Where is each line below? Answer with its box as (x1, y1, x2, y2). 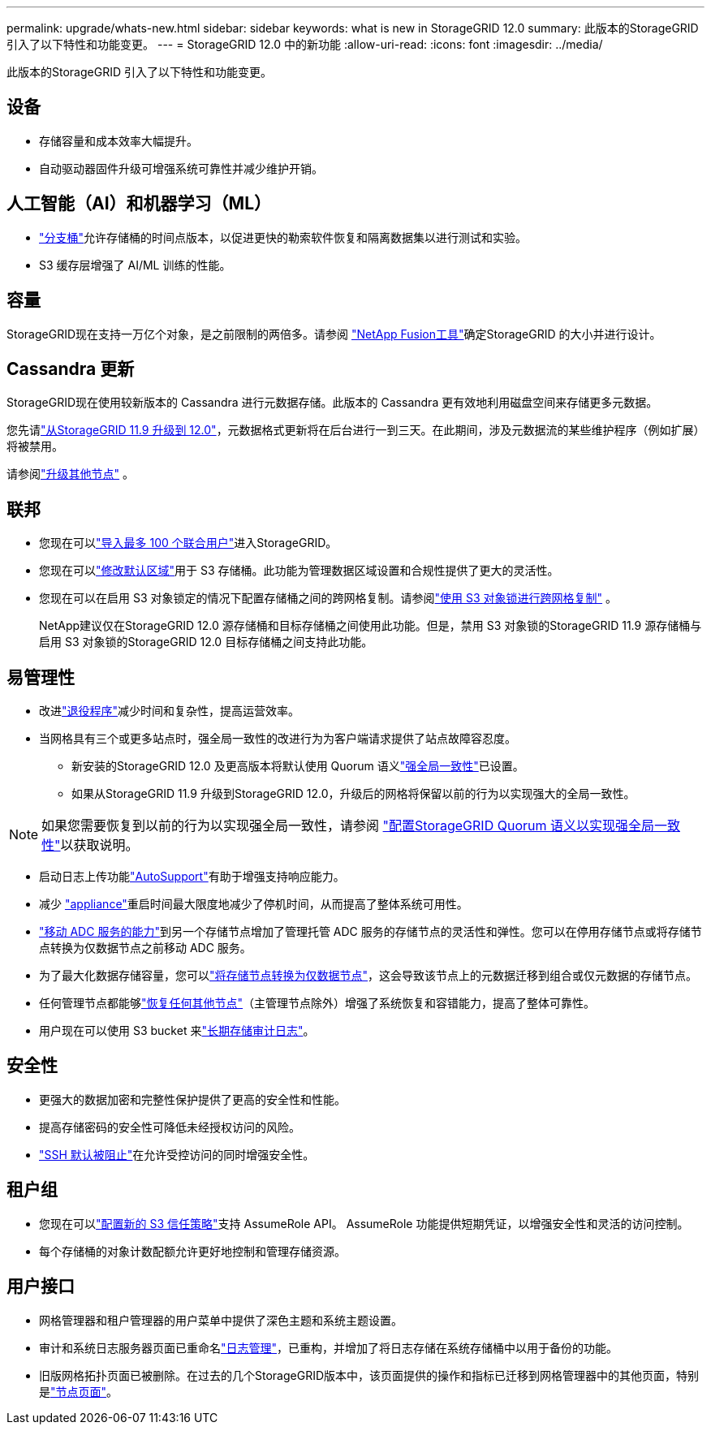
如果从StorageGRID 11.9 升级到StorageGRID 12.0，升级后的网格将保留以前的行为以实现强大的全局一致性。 (71, 787, 636, 801)
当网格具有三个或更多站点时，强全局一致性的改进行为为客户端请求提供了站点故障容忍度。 (39, 731, 516, 746)
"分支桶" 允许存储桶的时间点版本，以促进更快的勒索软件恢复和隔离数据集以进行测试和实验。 (39, 230, 528, 244)
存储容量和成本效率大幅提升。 (39, 133, 198, 148)
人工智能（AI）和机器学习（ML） (6, 193, 272, 214)
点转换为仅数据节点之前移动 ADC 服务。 (39, 941, 252, 955)
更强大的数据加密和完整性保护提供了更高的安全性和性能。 (39, 1092, 346, 1106)
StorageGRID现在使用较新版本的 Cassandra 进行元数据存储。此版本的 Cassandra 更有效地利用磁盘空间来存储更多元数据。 (6, 395, 658, 410)
